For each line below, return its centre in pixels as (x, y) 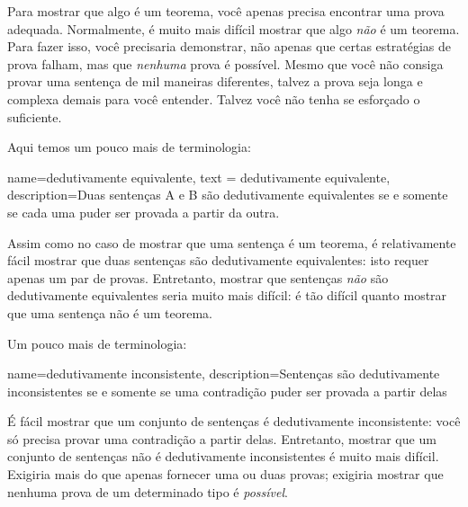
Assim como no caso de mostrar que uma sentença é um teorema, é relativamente (232, 242)
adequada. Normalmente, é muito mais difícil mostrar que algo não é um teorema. (234, 28)
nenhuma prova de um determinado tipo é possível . (148, 491)
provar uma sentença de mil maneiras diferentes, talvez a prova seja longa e (215, 81)
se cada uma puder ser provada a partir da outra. (144, 212)
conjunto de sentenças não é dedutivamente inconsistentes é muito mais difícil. (223, 456)
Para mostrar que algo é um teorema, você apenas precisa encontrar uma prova (226, 11)
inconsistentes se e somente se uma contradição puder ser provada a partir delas (227, 391)
